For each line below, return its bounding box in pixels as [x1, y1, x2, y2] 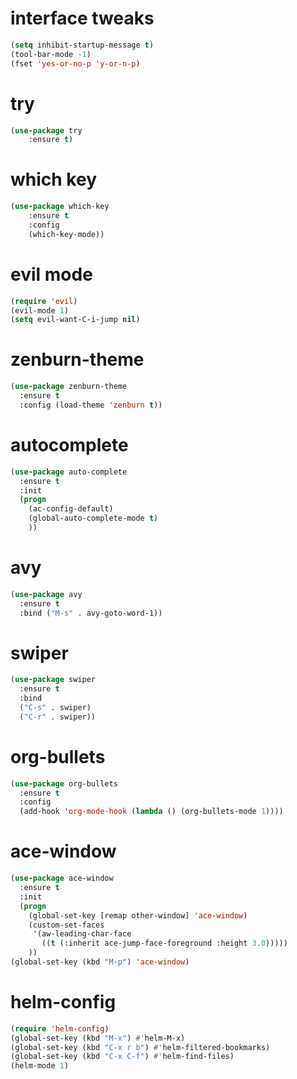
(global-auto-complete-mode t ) [28, 513, 159, 524]
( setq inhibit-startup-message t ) [10, 40, 155, 50]
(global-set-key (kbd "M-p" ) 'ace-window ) [10, 957, 190, 967]
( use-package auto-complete [10, 467, 128, 477]
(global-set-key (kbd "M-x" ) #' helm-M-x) [10, 1033, 186, 1043]
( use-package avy [10, 589, 83, 599]
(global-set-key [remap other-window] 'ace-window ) [28, 910, 248, 921]
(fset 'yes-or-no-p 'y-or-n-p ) [10, 58, 141, 69]
